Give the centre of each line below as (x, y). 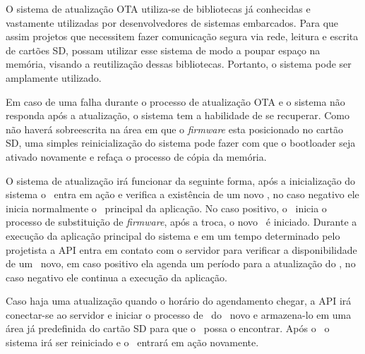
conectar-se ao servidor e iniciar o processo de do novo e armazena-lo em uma (179, 314)
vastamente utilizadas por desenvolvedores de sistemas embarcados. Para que (172, 22)
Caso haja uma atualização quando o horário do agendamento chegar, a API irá (179, 301)
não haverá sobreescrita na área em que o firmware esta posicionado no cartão (175, 129)
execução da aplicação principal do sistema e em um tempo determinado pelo (173, 235)
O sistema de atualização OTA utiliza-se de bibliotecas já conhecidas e (158, 8)
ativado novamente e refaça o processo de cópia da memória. (136, 156)
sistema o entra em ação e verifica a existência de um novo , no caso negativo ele (182, 194)
